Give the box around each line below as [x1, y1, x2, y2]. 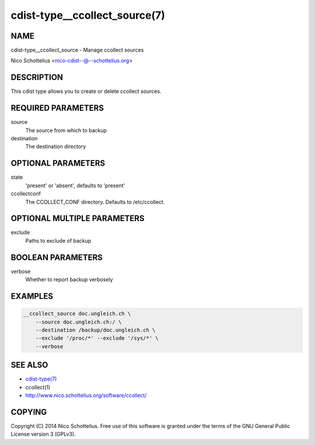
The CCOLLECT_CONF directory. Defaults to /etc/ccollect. [25, 198, 165, 205]
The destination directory [25, 143, 86, 150]
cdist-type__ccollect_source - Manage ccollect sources [10, 47, 144, 54]
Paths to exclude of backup [25, 237, 92, 244]
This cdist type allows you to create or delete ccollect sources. [10, 88, 162, 95]
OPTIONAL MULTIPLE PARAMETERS [10, 213, 145, 223]
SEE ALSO [10, 360, 48, 370]
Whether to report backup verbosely [25, 276, 113, 283]
